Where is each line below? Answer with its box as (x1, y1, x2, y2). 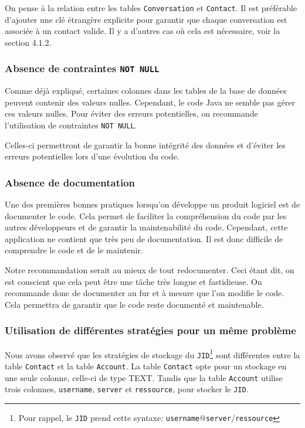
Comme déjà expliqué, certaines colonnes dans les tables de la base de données (5, 84, 287, 97)
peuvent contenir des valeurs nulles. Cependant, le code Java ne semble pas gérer (5, 96, 295, 108)
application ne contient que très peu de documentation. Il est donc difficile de (5, 232, 283, 244)
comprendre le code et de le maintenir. (5, 244, 143, 256)
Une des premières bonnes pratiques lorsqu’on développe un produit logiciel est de (5, 198, 300, 210)
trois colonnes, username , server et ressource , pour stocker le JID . (5, 383, 249, 395)
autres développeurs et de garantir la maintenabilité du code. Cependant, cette (5, 221, 288, 233)
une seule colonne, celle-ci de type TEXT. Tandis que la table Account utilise (5, 371, 283, 383)
